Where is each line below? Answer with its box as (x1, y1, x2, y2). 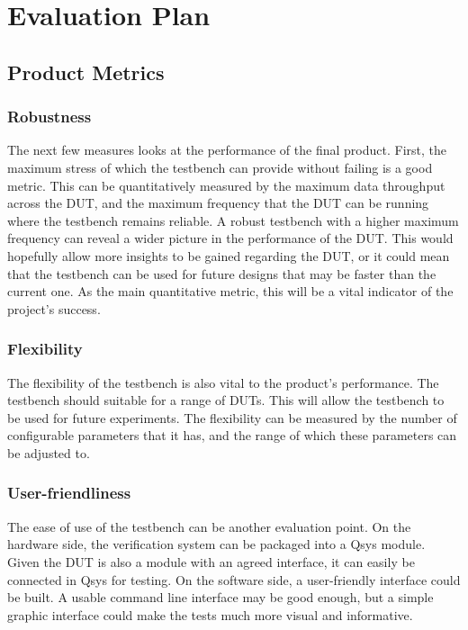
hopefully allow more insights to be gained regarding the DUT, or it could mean (7, 246, 450, 265)
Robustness (7, 105, 92, 128)
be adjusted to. (7, 443, 90, 462)
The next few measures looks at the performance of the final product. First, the (7, 140, 446, 159)
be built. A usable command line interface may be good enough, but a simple (7, 588, 434, 607)
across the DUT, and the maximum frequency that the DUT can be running (7, 193, 429, 212)
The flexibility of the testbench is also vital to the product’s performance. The (7, 373, 439, 391)
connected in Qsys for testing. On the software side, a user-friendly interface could (7, 570, 461, 589)
